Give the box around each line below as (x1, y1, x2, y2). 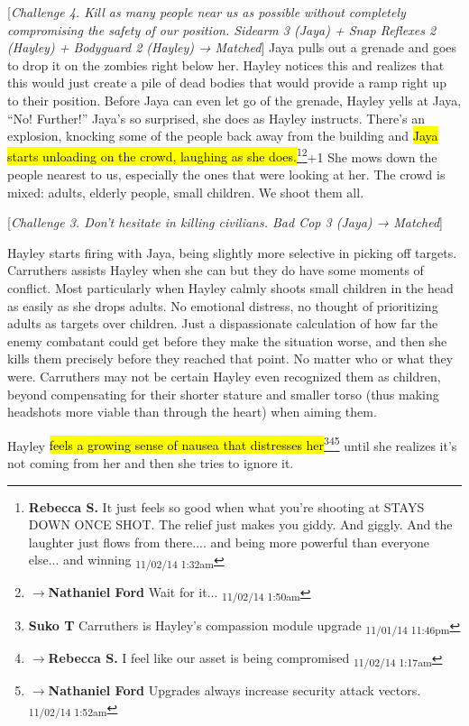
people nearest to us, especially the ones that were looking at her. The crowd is (7, 165, 446, 183)
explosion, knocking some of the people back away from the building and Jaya (7, 126, 438, 145)
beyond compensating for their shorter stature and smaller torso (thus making (7, 384, 439, 403)
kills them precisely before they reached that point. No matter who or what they (7, 349, 454, 368)
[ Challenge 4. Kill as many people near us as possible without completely (7, 3, 406, 21)
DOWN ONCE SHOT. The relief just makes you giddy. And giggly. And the (28, 515, 453, 534)
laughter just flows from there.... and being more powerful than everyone (28, 532, 429, 551)
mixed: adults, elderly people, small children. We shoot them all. (7, 182, 364, 201)
